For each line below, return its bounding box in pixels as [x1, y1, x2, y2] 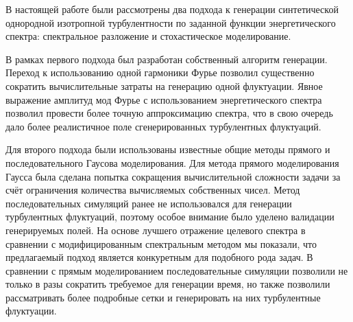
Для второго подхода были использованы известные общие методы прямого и [5, 142, 330, 157]
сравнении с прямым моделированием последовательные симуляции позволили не [5, 263, 348, 277]
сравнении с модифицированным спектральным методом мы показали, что [5, 236, 317, 251]
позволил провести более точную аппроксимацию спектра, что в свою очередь [5, 106, 333, 120]
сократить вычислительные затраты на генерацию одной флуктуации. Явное [5, 78, 323, 93]
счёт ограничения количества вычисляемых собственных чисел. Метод [5, 183, 300, 197]
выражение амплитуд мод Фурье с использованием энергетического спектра [5, 92, 322, 106]
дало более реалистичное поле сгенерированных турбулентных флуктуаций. [5, 119, 321, 133]
